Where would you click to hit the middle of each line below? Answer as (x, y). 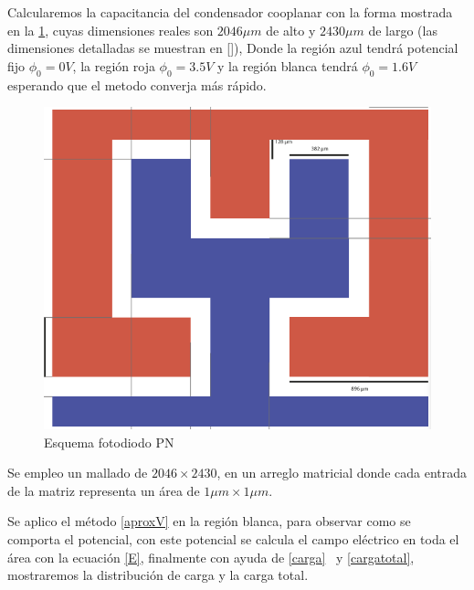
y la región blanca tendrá (288, 65)
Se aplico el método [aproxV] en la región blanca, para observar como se (209, 521)
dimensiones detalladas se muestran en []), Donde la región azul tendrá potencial (233, 48)
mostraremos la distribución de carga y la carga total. (158, 575)
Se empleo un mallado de (78, 473)
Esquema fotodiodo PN (109, 442)
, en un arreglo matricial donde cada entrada (342, 473)
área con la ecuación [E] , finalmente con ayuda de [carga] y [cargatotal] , (211, 557)
